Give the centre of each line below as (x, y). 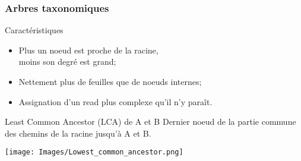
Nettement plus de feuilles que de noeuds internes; (110, 81)
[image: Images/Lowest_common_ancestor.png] (94, 152)
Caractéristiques (34, 30)
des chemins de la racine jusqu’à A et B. (78, 133)
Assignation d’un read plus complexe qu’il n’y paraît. (115, 101)
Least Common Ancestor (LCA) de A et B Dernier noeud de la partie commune (150, 121)
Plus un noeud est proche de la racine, (88, 50)
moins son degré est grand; (67, 61)
